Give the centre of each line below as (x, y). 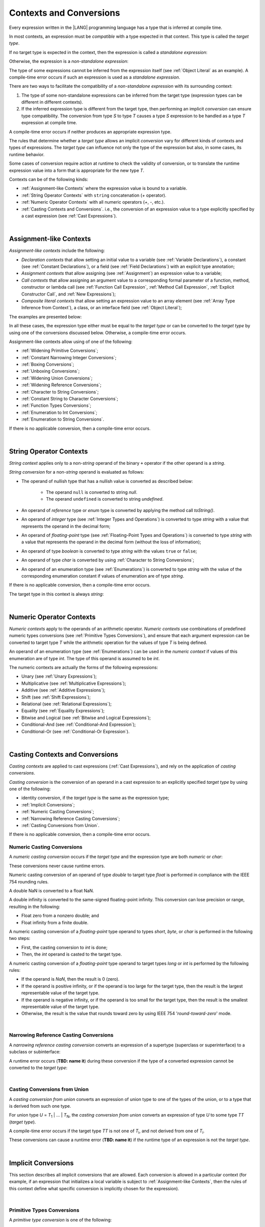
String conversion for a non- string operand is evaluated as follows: (77, 472)
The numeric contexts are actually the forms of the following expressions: (83, 667)
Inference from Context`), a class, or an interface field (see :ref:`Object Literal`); (102, 308)
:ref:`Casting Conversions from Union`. (60, 825)
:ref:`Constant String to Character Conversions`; (70, 399)
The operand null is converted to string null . (92, 492)
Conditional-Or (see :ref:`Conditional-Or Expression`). (76, 731)
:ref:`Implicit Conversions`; (48, 804)
